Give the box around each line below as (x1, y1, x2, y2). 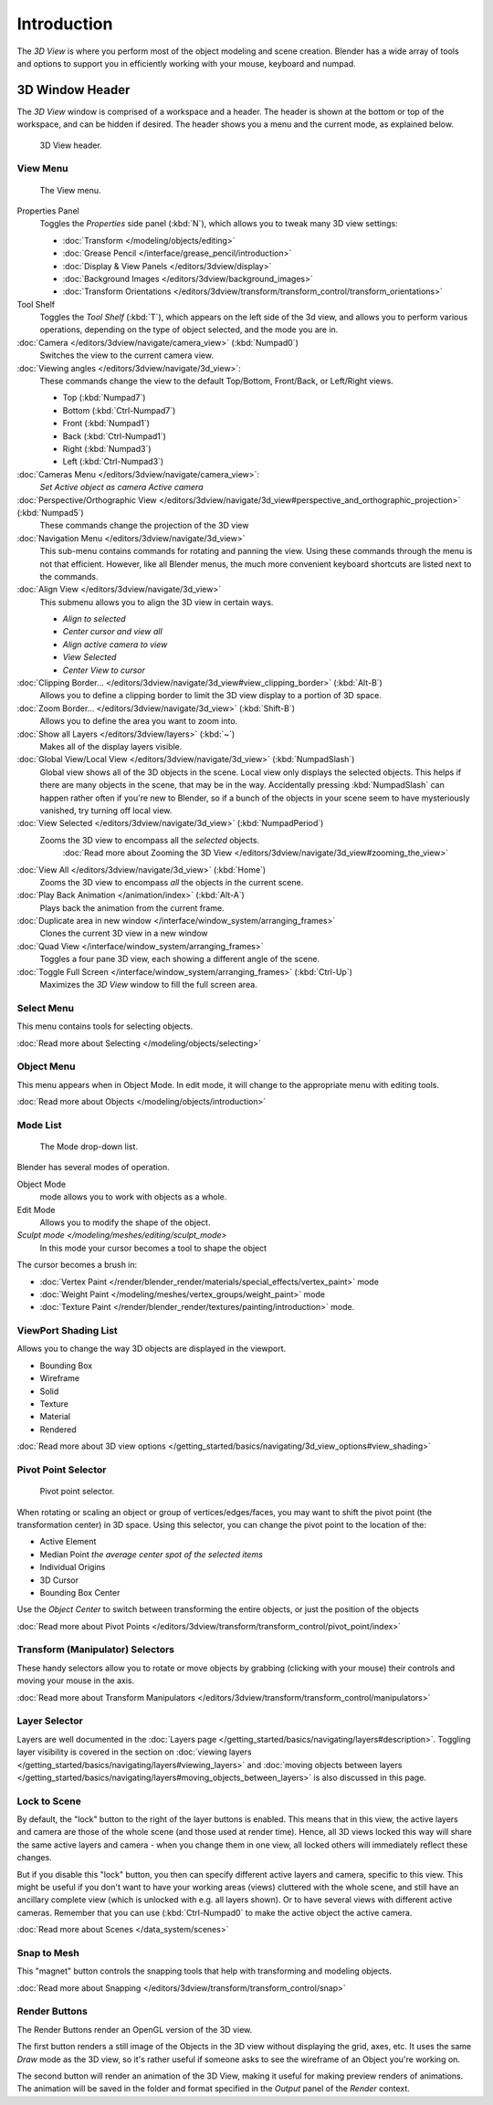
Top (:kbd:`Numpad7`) (62, 393, 146, 403)
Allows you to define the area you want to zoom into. (39, 716, 238, 727)
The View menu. (39, 184, 101, 195)
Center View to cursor (62, 665, 145, 675)
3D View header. (39, 140, 102, 151)
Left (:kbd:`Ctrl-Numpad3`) (62, 456, 164, 467)
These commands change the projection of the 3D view (39, 520, 249, 531)
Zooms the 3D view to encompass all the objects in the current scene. (39, 876, 304, 887)
